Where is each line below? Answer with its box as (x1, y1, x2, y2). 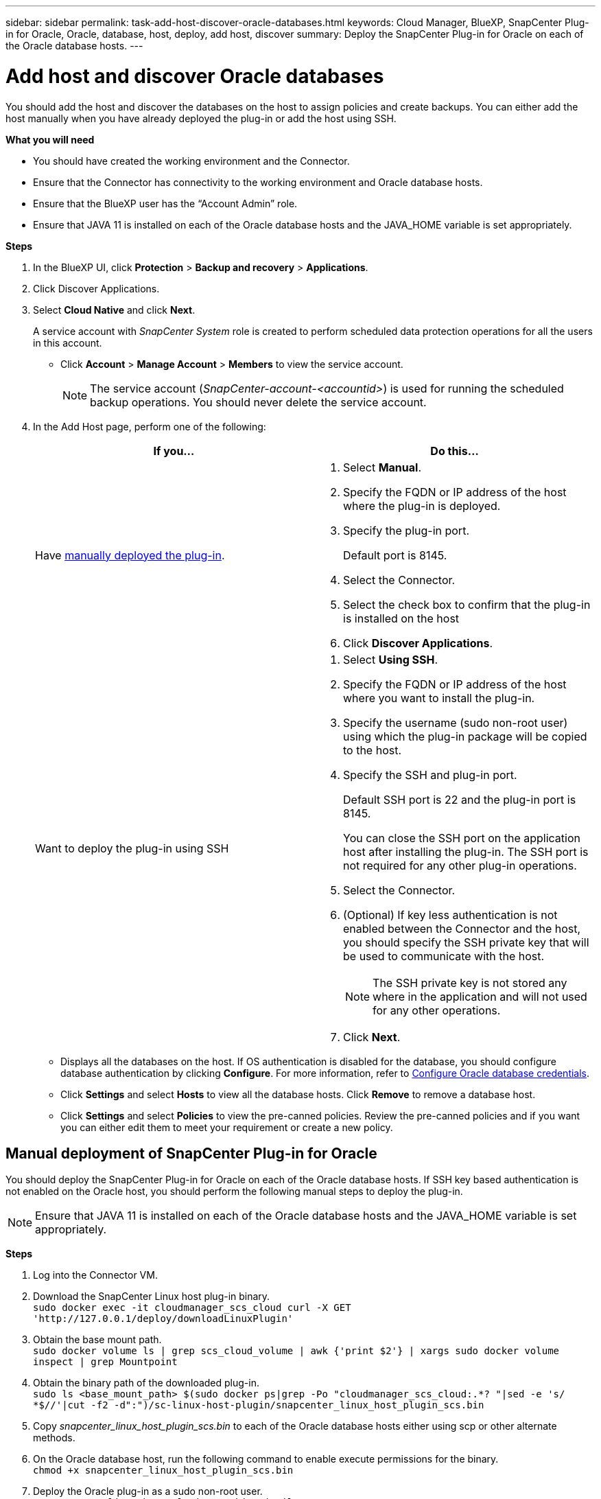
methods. (33, 1432, 75, 1444)
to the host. (343, 743, 402, 757)
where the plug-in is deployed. (343, 498, 501, 513)
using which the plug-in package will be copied (343, 729, 587, 743)
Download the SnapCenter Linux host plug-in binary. (33, 1290, 270, 1303)
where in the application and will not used (373, 989, 587, 1003)
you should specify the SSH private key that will (343, 935, 589, 949)
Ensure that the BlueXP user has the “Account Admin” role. (33, 197, 298, 209)
